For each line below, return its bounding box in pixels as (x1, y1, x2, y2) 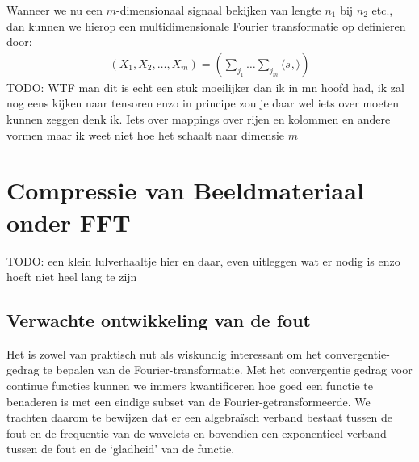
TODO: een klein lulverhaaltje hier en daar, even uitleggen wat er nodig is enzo (6, 252, 400, 269)
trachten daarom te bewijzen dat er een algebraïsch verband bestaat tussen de (6, 409, 393, 426)
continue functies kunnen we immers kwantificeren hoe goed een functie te (6, 377, 374, 394)
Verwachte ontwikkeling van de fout (6, 308, 311, 333)
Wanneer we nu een (6, 2, 103, 18)
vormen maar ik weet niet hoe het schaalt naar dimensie (6, 126, 285, 143)
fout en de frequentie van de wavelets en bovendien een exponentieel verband (6, 424, 387, 441)
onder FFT (6, 205, 131, 238)
